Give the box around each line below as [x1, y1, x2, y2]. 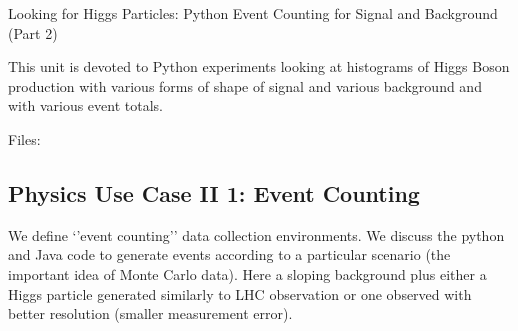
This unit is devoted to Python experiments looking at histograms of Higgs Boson [8, 56, 510, 77]
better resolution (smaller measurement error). [8, 303, 293, 324]
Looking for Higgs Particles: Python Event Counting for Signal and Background [8, 3, 498, 23]
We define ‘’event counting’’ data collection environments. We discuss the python [8, 224, 505, 245]
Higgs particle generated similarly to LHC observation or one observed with [8, 283, 472, 304]
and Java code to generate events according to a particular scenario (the [8, 244, 451, 265]
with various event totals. [8, 95, 163, 116]
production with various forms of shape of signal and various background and [8, 75, 482, 96]
